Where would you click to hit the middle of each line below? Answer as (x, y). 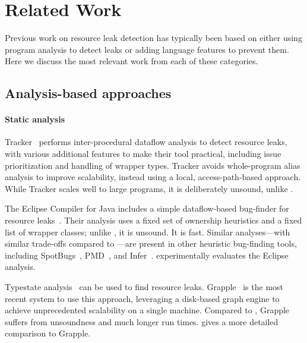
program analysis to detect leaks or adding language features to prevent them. (147, 49)
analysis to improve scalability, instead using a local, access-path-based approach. (153, 177)
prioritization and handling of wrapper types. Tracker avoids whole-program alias (153, 165)
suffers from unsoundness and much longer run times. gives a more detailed (142, 321)
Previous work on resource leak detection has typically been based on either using (153, 38)
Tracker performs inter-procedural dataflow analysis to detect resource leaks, (146, 142)
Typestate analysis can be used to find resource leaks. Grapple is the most (144, 287)
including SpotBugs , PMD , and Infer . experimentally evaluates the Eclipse (147, 255)
